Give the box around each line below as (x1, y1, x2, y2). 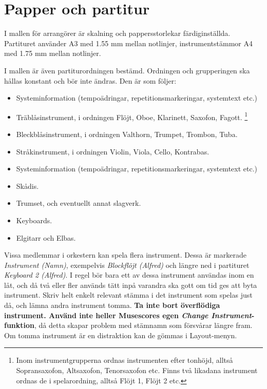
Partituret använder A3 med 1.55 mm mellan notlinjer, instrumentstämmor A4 (4, 37, 253, 48)
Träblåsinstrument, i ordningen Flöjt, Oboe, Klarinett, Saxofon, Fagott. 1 (16, 110, 248, 122)
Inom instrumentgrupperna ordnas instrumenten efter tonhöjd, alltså (16, 355, 233, 365)
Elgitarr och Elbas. (16, 232, 76, 243)
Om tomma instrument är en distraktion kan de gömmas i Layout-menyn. (4, 329, 237, 340)
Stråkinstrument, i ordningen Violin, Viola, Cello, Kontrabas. (16, 146, 209, 157)
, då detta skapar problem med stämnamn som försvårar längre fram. (34, 320, 253, 330)
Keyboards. (16, 215, 52, 225)
